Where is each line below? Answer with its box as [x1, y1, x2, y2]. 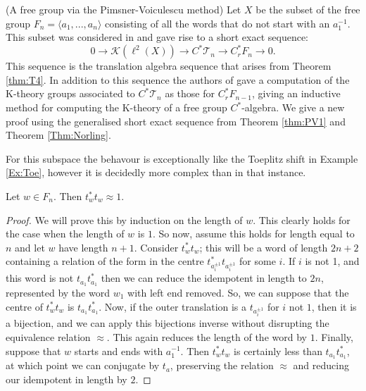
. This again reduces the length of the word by [106, 329, 307, 344]
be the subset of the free [255, 2, 360, 16]
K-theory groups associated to [6, 86, 135, 101]
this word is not [6, 271, 74, 285]
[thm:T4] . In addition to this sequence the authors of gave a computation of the [6, 72, 350, 87]
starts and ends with [74, 343, 163, 358]
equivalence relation [6, 329, 91, 344]
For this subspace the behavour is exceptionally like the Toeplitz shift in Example [6, 151, 358, 166]
